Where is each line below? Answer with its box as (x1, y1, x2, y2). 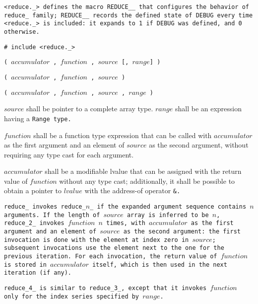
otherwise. (4, 28, 40, 35)
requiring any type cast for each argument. (4, 149, 134, 159)
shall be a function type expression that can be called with (33, 130, 212, 140)
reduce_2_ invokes (4, 220, 64, 227)
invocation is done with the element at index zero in (4, 236, 189, 243)
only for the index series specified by (4, 293, 139, 300)
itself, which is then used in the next (92, 261, 227, 268)
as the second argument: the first (123, 228, 241, 235)
